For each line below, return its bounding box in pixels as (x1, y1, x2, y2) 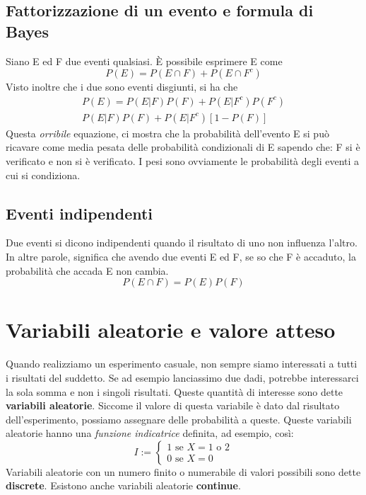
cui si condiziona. (6, 167, 81, 182)
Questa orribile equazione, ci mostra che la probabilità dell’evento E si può (6, 125, 329, 140)
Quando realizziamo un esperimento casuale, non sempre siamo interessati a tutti (6, 356, 358, 371)
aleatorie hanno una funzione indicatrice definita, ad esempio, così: (6, 426, 294, 440)
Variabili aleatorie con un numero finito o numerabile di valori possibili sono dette (6, 464, 361, 479)
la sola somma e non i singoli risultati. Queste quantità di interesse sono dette (6, 384, 343, 399)
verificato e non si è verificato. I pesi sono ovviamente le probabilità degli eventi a (6, 154, 360, 169)
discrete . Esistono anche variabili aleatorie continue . (6, 478, 241, 493)
